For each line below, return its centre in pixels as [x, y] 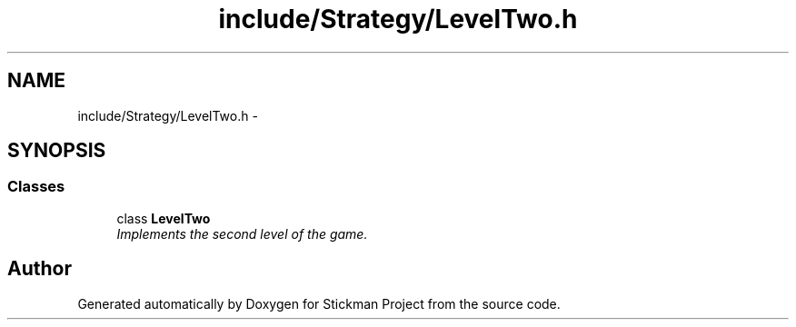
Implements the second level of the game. [242, 233]
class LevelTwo [164, 218]
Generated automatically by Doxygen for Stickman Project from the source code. [319, 303]
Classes [36, 187]
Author [40, 269]
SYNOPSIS [57, 151]
